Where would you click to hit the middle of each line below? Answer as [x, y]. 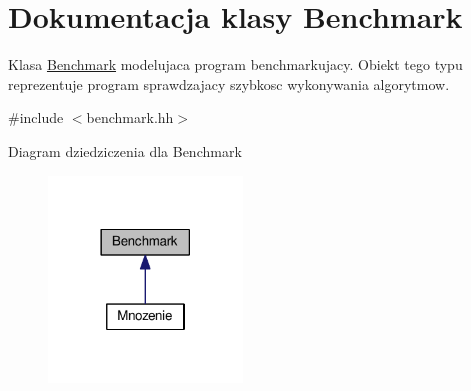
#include [36, 117]
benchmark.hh [130, 117]
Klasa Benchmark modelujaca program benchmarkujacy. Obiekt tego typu [235, 64]
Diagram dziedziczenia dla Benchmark [125, 150]
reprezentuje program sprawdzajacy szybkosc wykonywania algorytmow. [229, 83]
